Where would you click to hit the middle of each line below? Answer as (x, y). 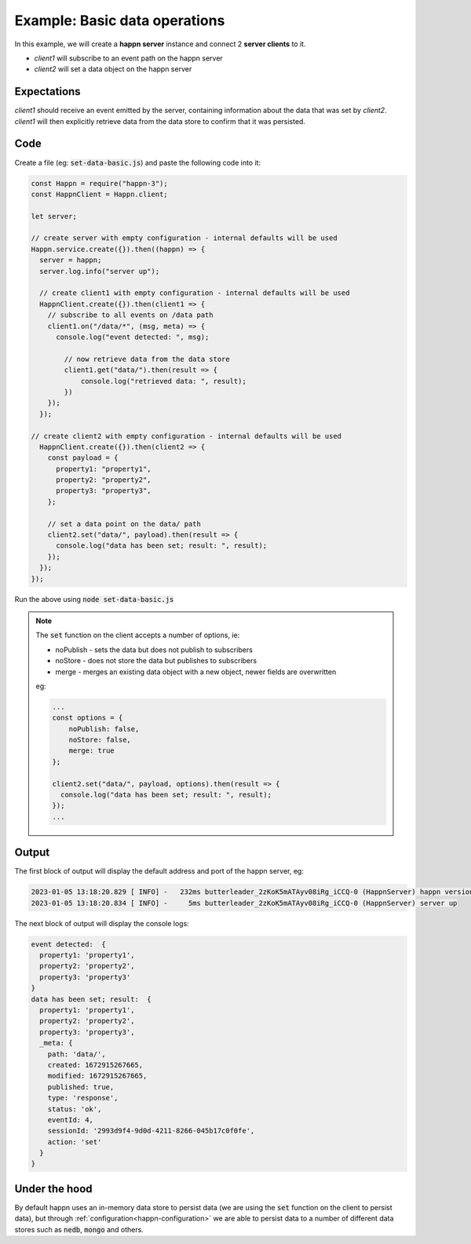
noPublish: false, (104, 729)
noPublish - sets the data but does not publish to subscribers (154, 649)
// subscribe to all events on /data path (130, 315)
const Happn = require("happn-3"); (99, 183)
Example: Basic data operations (120, 20)
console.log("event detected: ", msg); (133, 337)
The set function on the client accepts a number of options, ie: (138, 635)
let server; (54, 216)
